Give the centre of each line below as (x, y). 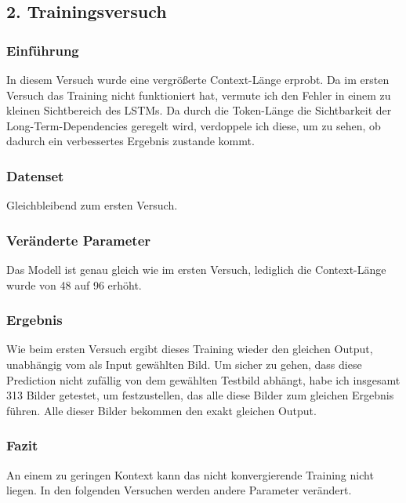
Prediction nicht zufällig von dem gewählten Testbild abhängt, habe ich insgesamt (203, 379)
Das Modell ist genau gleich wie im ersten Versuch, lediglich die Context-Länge (196, 269)
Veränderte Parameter (79, 240)
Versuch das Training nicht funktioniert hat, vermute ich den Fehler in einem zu (199, 95)
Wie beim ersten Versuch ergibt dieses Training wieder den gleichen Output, (190, 349)
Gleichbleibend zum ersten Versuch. (92, 205)
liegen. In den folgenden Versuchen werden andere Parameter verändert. (179, 490)
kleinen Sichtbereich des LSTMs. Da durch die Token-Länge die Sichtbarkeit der (199, 110)
